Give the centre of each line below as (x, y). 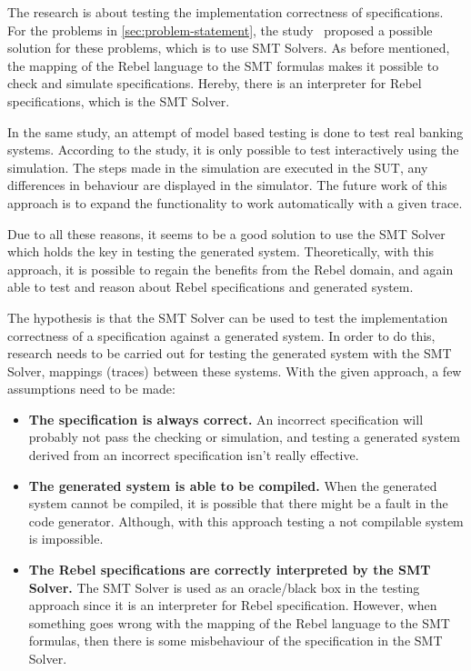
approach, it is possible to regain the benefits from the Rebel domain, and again (230, 269)
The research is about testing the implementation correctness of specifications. (225, 12)
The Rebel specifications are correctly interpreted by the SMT (230, 570)
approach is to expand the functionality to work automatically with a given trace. (235, 202)
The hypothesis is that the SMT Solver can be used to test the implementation (228, 317)
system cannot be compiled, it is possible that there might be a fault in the (238, 503)
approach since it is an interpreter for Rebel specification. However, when (233, 605)
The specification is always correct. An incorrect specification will (226, 419)
